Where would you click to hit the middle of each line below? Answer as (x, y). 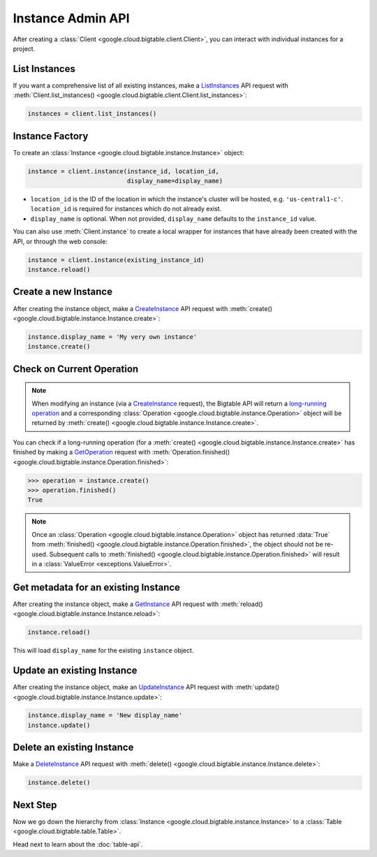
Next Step (35, 805)
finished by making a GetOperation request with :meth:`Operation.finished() (121, 452)
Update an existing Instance (75, 671)
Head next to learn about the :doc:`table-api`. (78, 844)
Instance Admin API (71, 18)
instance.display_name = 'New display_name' (105, 715)
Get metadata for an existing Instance (97, 587)
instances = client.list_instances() (92, 114)
